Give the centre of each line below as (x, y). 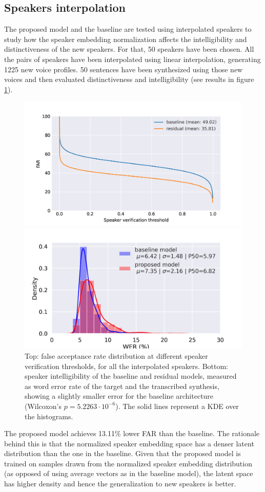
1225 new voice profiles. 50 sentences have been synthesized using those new (124, 69)
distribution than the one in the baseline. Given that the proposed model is (123, 453)
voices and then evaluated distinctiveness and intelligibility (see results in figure (129, 79)
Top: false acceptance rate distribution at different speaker (116, 355)
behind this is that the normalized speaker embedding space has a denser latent (129, 443)
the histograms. (49, 416)
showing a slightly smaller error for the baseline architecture (119, 396)
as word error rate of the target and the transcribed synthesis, (122, 386)
